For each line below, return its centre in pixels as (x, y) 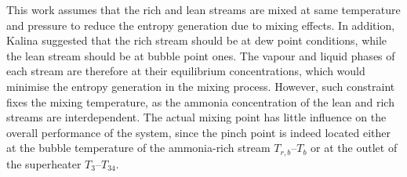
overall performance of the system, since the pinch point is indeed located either (199, 132)
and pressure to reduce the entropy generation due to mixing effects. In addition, (201, 25)
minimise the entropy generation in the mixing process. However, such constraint (201, 86)
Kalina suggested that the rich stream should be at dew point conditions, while (197, 40)
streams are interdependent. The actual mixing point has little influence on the (196, 117)
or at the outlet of (354, 148)
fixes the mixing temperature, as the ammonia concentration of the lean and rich (200, 101)
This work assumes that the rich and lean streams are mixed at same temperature (203, 9)
